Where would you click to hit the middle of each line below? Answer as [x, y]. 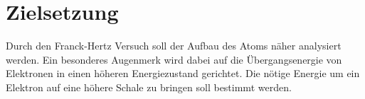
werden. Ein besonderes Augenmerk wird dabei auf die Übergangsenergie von [174, 59]
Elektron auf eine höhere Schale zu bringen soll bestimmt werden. [149, 87]
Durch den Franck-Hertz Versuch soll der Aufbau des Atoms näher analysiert [174, 46]
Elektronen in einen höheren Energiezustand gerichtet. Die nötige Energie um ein [183, 73]
